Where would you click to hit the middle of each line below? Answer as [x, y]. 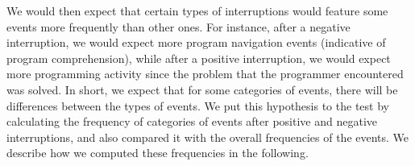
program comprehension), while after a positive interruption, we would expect [199, 58]
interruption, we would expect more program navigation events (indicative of [196, 42]
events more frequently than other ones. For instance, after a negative [178, 26]
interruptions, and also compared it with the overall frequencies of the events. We [208, 137]
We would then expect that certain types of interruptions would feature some [197, 10]
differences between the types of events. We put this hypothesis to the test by [198, 105]
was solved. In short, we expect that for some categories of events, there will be [202, 89]
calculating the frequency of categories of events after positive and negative [192, 121]
